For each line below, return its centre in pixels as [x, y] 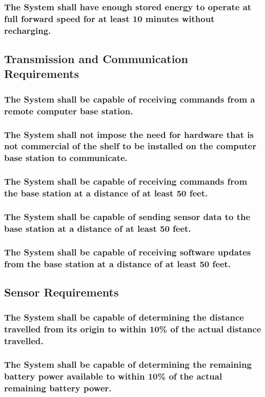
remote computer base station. [69, 111]
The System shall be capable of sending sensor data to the [127, 216]
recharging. [28, 30]
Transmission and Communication [96, 59]
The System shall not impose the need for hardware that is [129, 134]
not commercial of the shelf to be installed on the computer [130, 146]
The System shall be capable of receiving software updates [128, 252]
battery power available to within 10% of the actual [113, 376]
